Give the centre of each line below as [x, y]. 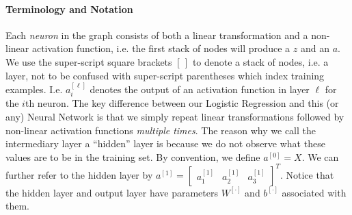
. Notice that [307, 174]
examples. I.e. [34, 89]
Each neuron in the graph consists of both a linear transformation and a [157, 35]
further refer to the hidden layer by [79, 174]
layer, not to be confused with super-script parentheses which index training [165, 75]
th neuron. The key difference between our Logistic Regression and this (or [182, 103]
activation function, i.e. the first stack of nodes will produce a [161, 48]
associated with [314, 192]
